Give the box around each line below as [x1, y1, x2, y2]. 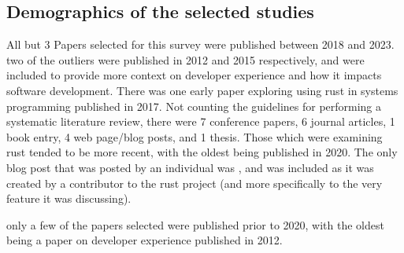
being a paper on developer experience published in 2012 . [6, 232, 283, 248]
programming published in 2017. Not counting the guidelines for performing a [6, 97, 382, 114]
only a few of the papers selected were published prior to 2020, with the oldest [6, 216, 384, 233]
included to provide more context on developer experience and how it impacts [6, 67, 382, 83]
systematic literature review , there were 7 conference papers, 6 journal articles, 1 [6, 113, 395, 130]
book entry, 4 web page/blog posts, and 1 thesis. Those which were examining [6, 128, 383, 145]
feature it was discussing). [6, 190, 132, 207]
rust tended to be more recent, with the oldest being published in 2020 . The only [6, 144, 398, 160]
